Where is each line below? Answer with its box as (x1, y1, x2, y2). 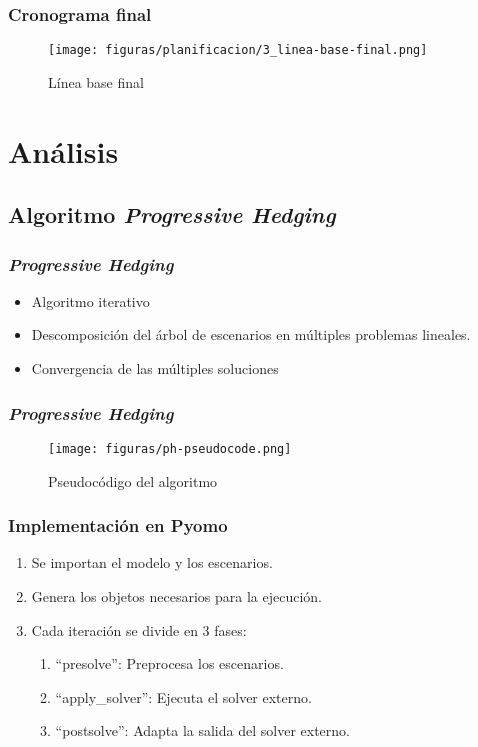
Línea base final (48, 71, 144, 92)
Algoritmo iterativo (31, 290, 150, 311)
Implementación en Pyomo (8, 513, 228, 538)
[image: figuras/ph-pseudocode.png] (48, 441, 292, 456)
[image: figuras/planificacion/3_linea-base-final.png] (48, 43, 428, 58)
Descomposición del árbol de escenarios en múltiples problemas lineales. (31, 324, 471, 345)
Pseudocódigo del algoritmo (48, 470, 218, 491)
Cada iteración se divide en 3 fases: (31, 619, 247, 640)
